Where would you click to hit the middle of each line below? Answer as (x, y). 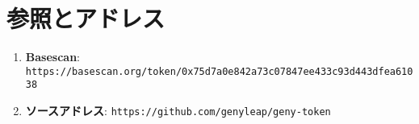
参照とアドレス (86, 18)
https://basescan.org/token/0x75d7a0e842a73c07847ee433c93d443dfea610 (219, 71)
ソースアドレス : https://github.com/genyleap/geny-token (178, 111)
